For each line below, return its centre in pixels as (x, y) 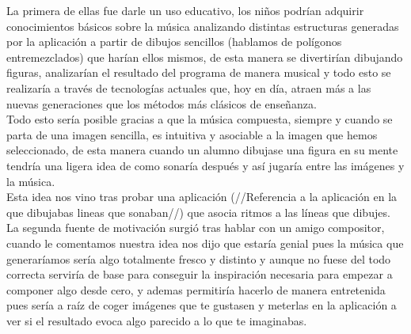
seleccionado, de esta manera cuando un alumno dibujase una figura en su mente (202, 150)
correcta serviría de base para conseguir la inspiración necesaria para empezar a (200, 274)
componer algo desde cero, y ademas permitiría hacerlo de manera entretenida (196, 289)
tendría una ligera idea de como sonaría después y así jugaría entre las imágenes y (205, 165)
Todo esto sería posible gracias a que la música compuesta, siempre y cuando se (200, 119)
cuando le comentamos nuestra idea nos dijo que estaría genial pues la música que (205, 243)
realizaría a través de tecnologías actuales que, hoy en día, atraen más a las (189, 87)
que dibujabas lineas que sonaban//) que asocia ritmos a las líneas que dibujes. (198, 212)
